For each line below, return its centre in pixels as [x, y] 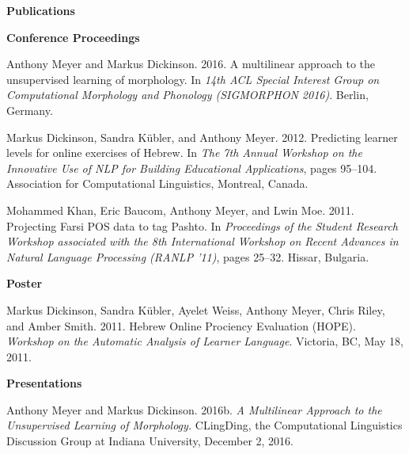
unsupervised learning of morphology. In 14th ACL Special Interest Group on [193, 79]
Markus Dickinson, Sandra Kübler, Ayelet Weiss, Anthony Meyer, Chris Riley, [196, 309]
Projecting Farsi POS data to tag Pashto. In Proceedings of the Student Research [202, 225]
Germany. [30, 110]
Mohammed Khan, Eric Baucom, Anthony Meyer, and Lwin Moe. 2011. [180, 210]
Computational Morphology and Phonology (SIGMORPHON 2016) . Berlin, [187, 95]
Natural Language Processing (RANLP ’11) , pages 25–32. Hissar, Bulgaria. [188, 256]
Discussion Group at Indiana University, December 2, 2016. [150, 441]
